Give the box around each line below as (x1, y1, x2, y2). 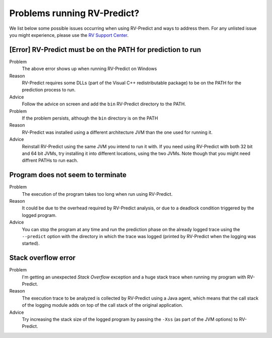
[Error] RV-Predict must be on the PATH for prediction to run (9, 45, 201, 54)
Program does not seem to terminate (9, 171, 127, 179)
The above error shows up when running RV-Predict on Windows (22, 66, 157, 72)
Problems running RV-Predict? (9, 8, 140, 19)
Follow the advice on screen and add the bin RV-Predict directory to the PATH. (22, 101, 186, 107)
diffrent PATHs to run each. (22, 157, 78, 163)
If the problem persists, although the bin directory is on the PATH (22, 115, 158, 121)
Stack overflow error (9, 254, 76, 262)
